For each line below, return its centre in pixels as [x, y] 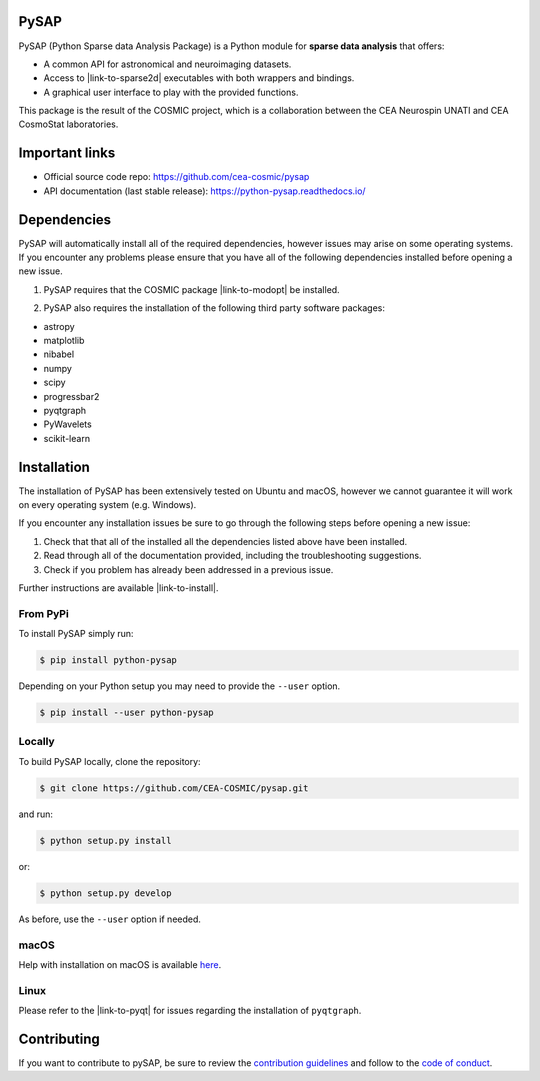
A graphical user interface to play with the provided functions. [171, 92]
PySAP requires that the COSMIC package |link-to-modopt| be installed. [191, 289]
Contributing [59, 1038]
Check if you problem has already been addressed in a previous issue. [188, 569]
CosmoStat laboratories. [68, 124]
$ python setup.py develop [105, 893]
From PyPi [43, 613]
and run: [36, 814]
